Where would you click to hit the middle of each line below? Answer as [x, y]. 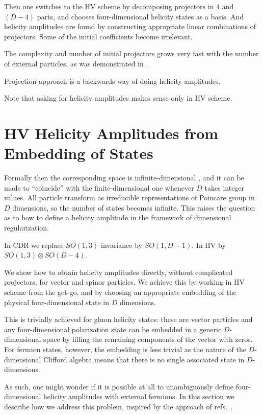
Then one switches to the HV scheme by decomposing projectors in [109, 6]
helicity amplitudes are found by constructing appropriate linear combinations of [130, 26]
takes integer [225, 187]
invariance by [121, 245]
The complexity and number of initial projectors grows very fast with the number [131, 53]
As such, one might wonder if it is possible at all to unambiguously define [119, 386]
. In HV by [209, 245]
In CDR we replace [34, 245]
